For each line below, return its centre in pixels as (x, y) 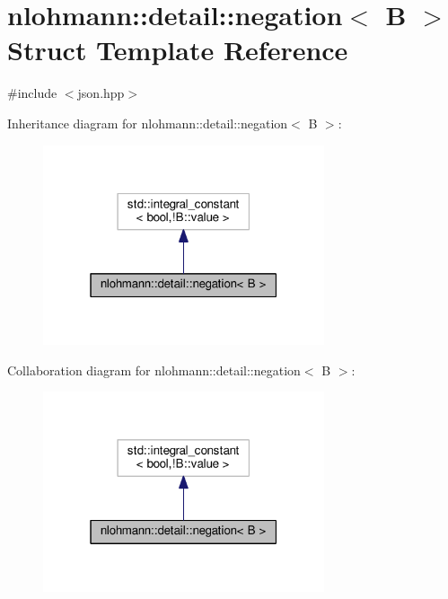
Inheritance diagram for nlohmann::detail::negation (148, 123)
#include (32, 93)
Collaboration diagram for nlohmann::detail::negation (154, 370)
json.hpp (101, 93)
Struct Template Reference (178, 50)
